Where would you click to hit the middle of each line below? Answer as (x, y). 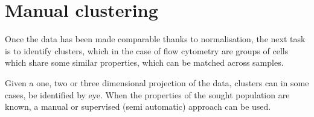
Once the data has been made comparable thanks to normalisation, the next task (155, 39)
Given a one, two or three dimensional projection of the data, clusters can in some (157, 82)
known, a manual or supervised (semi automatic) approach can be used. (138, 106)
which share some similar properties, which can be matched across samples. (144, 62)
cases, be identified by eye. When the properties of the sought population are (147, 94)
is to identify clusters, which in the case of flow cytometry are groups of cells (147, 50)
